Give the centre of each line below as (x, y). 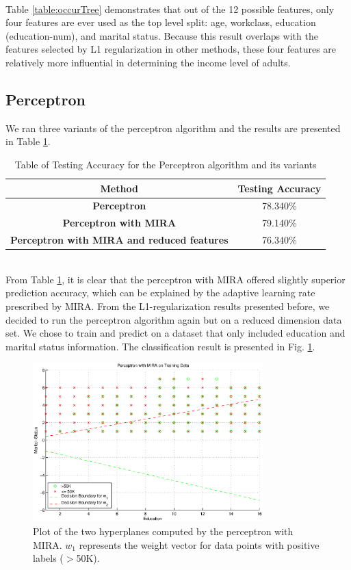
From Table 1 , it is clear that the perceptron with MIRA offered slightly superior (175, 279)
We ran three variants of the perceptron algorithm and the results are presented (173, 128)
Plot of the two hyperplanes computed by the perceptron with (163, 531)
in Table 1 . (28, 141)
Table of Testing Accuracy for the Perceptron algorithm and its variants (166, 164)
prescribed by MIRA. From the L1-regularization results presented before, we (168, 306)
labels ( (48, 558)
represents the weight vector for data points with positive (199, 544)
